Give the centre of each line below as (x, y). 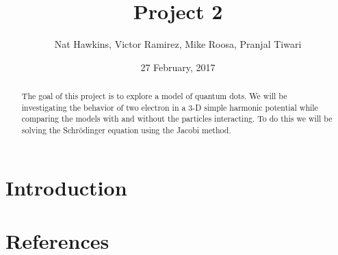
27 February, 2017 (178, 67)
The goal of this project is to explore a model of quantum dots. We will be (154, 96)
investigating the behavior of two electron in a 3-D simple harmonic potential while (170, 107)
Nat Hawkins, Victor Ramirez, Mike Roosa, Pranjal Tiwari (178, 44)
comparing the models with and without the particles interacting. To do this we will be (177, 119)
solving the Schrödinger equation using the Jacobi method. (126, 130)
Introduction (66, 187)
